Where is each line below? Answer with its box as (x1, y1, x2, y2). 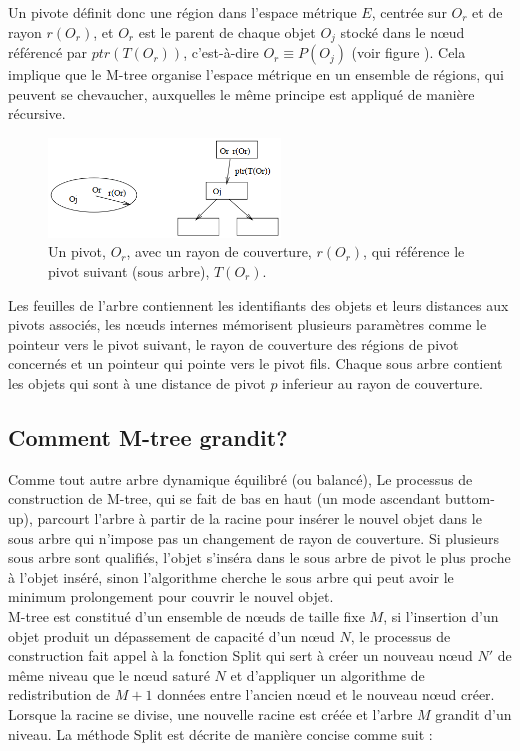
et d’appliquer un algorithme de (230, 664, 425, 685)
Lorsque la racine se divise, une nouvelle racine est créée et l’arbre (8, 703, 413, 724)
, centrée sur (371, 2, 447, 22)
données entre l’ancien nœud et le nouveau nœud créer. (157, 684, 495, 705)
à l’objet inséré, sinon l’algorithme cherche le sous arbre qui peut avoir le (8, 566, 454, 587)
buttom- (445, 488, 495, 509)
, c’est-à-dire (183, 42, 259, 63)
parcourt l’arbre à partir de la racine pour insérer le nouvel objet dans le (37, 507, 482, 528)
